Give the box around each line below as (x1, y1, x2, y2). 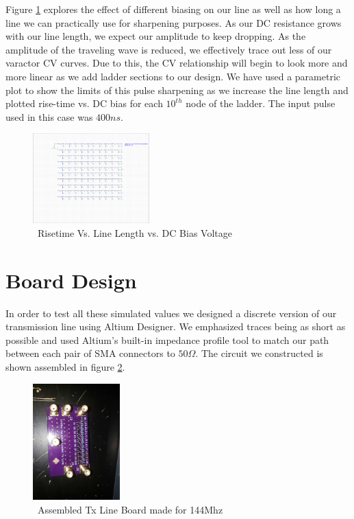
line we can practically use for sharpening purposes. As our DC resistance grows (5, 15, 342, 30)
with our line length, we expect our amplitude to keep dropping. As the (5, 29, 306, 43)
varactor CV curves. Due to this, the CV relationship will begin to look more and (5, 56, 348, 70)
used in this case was (5, 109, 93, 124)
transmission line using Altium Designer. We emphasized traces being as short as (5, 319, 346, 334)
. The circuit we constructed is (195, 346, 323, 360)
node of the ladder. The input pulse (186, 96, 336, 111)
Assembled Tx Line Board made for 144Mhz (37, 502, 223, 516)
